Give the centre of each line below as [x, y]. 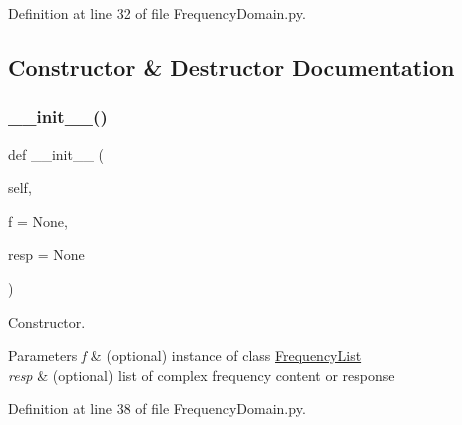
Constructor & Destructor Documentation [231, 66]
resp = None [46, 254]
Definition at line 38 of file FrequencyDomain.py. [157, 408]
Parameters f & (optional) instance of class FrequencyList [185, 355]
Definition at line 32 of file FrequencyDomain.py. [157, 13]
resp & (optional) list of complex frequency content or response [201, 374]
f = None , [38, 220]
